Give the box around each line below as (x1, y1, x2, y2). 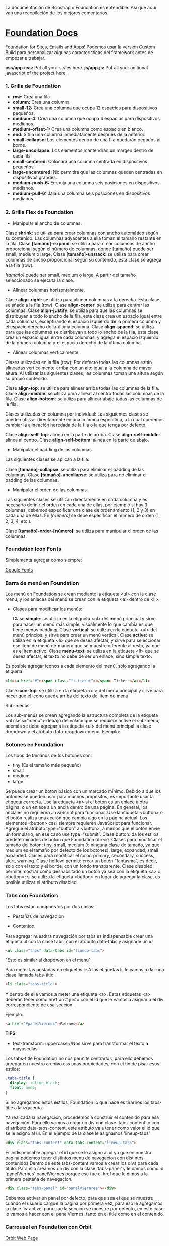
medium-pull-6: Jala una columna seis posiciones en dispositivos (12, 190, 150, 196)
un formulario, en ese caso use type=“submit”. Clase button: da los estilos (5, 831, 159, 837)
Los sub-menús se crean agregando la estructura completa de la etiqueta (5, 712, 158, 718)
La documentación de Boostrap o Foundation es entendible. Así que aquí (5, 5, 156, 10)
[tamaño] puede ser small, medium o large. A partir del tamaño (5, 272, 136, 278)
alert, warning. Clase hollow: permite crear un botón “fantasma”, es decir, (5, 858, 157, 864)
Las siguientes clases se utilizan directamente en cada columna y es (5, 496, 148, 502)
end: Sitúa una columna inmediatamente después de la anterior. (12, 131, 146, 138)
